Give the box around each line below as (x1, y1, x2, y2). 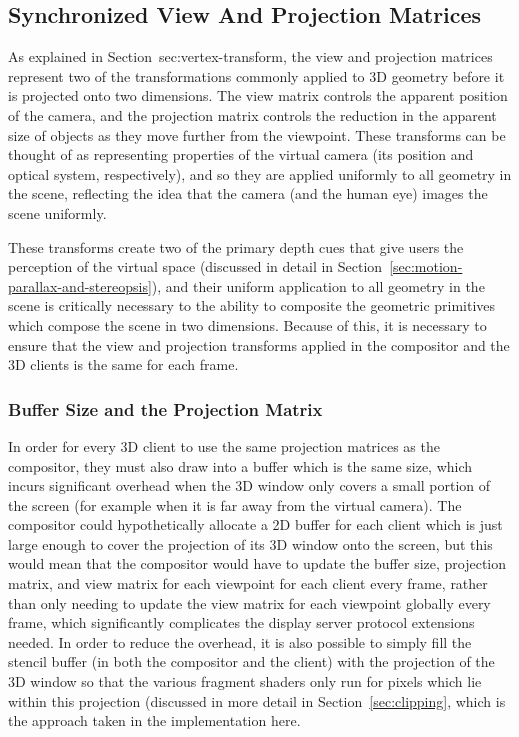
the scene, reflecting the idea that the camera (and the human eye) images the (8, 183, 488, 204)
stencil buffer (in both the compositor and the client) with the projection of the (8, 651, 495, 672)
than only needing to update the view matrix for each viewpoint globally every (8, 592, 491, 613)
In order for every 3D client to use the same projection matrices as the (8, 435, 440, 456)
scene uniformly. (8, 202, 107, 223)
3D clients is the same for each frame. (8, 354, 239, 375)
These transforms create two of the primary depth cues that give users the (8, 236, 464, 257)
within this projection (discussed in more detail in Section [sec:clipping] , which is (8, 690, 506, 711)
